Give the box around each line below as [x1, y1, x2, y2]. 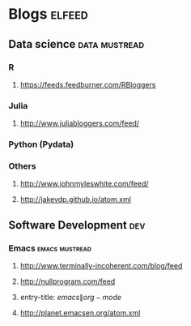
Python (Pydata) [8, 139, 74, 150]
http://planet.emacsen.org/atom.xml [19, 308, 141, 318]
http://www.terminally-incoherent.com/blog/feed [19, 261, 183, 271]
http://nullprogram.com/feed [19, 277, 116, 286]
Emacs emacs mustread [8, 242, 91, 254]
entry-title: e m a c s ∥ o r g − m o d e [19, 293, 122, 302]
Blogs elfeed [8, 5, 89, 24]
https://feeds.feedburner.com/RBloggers [19, 79, 156, 89]
